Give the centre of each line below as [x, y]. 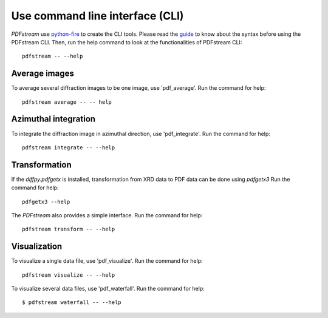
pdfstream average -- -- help [67, 102]
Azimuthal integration [53, 119]
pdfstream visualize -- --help [69, 275]
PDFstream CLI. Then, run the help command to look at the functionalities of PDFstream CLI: [127, 42]
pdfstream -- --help [53, 56]
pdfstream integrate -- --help [69, 147]
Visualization [37, 247]
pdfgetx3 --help [46, 201]
